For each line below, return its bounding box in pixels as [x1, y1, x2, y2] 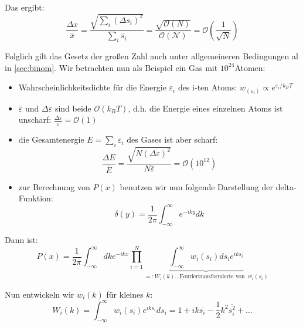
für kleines [106, 288, 144, 300]
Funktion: [18, 192, 53, 204]
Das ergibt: [5, 1, 45, 13]
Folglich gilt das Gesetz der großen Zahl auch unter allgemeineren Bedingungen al [5, 49, 298, 62]
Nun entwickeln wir [5, 288, 74, 300]
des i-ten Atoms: [178, 81, 237, 93]
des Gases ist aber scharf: [127, 133, 218, 146]
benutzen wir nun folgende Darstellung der [120, 180, 273, 193]
